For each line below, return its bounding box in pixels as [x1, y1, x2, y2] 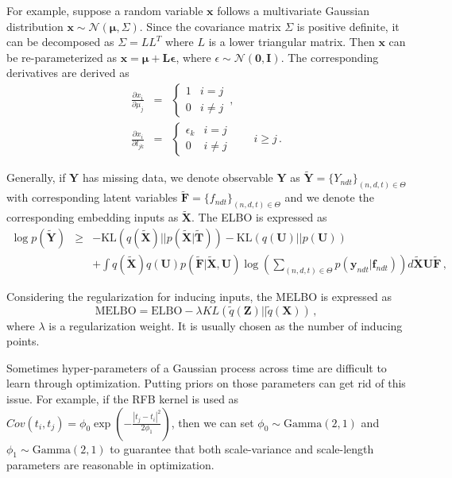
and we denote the [284, 189, 374, 206]
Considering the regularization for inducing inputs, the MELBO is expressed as [6, 288, 392, 305]
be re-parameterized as [6, 48, 118, 65]
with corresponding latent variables [6, 189, 178, 206]
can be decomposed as [6, 33, 114, 50]
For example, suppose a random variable [6, 2, 203, 18]
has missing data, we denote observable [82, 169, 273, 186]
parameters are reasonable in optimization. [6, 457, 214, 473]
